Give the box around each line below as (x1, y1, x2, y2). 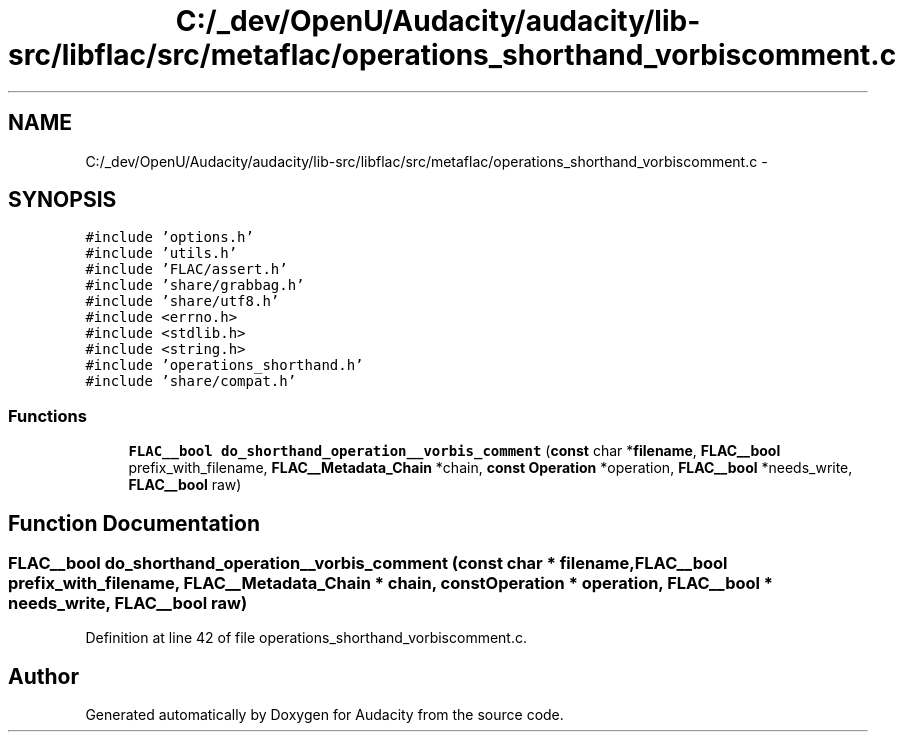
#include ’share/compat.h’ (85, 373, 297, 390)
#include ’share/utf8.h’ (85, 293, 280, 310)
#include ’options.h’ (85, 229, 254, 246)
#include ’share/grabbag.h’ (85, 277, 305, 294)
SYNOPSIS (8, 187, 117, 213)
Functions (8, 405, 87, 426)
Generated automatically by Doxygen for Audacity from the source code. (85, 706, 564, 724)
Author (8, 663, 79, 689)
